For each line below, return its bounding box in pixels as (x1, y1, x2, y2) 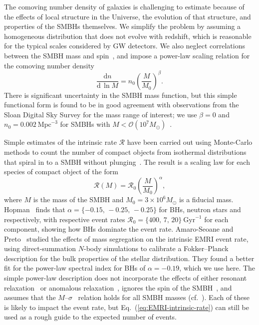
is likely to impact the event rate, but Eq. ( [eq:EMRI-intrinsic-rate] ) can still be (4, 302, 249, 312)
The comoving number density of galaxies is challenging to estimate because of (4, 1, 245, 11)
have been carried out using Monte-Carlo (127, 137, 253, 147)
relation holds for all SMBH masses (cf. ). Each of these (78, 292, 250, 303)
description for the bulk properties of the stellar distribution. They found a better (4, 253, 255, 263)
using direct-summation (4, 243, 76, 254)
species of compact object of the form (4, 166, 118, 177)
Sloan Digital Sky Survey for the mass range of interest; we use (4, 109, 197, 119)
